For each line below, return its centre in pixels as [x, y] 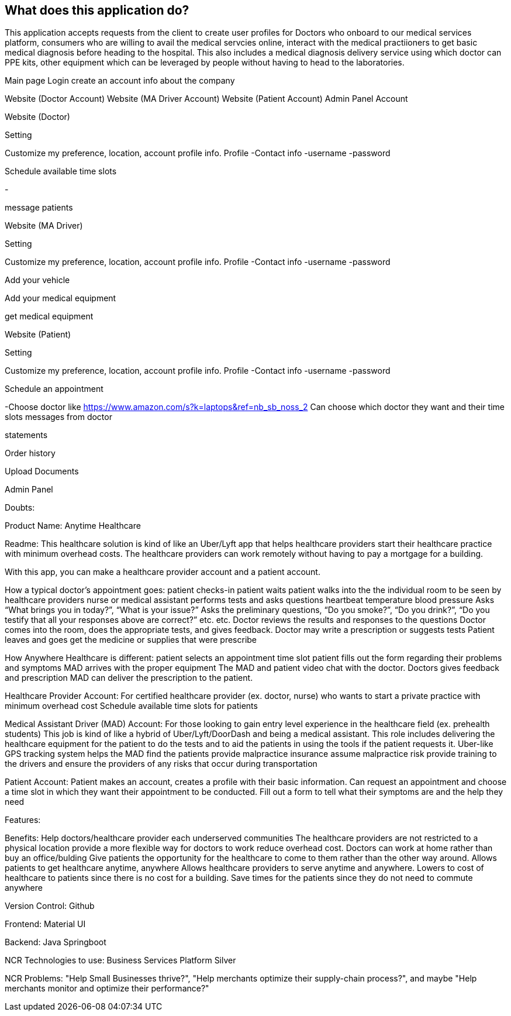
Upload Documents [42, 471]
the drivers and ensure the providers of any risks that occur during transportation [161, 764]
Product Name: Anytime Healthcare [73, 526]
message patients [39, 208]
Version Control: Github [50, 906]
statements [26, 435]
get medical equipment [49, 316]
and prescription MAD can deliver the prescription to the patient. [129, 678]
